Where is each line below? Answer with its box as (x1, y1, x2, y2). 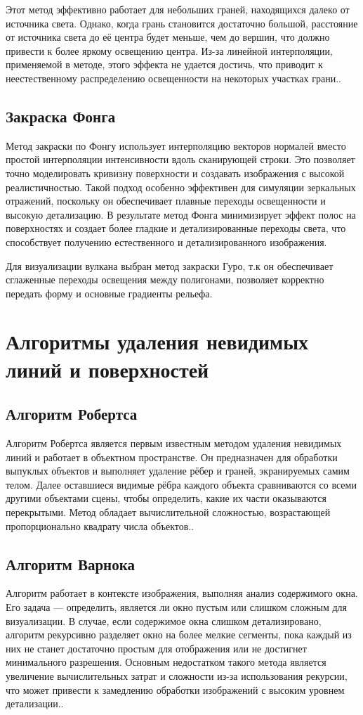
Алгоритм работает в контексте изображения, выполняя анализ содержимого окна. (6, 586, 358, 600)
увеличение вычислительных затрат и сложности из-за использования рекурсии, (6, 668, 348, 683)
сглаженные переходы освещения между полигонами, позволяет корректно (6, 272, 324, 287)
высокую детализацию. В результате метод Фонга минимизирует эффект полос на (6, 207, 356, 221)
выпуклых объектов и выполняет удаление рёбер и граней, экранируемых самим (6, 463, 350, 478)
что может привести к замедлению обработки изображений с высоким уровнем (6, 682, 345, 697)
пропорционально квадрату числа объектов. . (6, 518, 194, 533)
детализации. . (6, 696, 64, 711)
